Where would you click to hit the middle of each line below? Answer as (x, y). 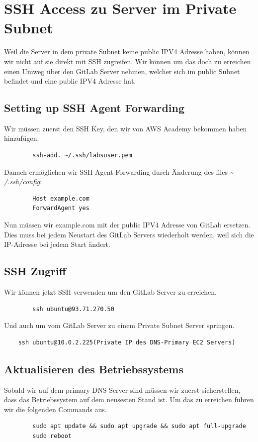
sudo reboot (52, 436)
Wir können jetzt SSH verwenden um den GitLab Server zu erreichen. (110, 292)
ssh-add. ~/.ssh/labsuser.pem (82, 156)
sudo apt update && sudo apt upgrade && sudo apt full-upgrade (139, 426)
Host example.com (61, 198)
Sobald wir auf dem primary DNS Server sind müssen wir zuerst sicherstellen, (122, 389)
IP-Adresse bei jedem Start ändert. (57, 244)
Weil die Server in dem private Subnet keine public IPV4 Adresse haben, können (127, 52)
